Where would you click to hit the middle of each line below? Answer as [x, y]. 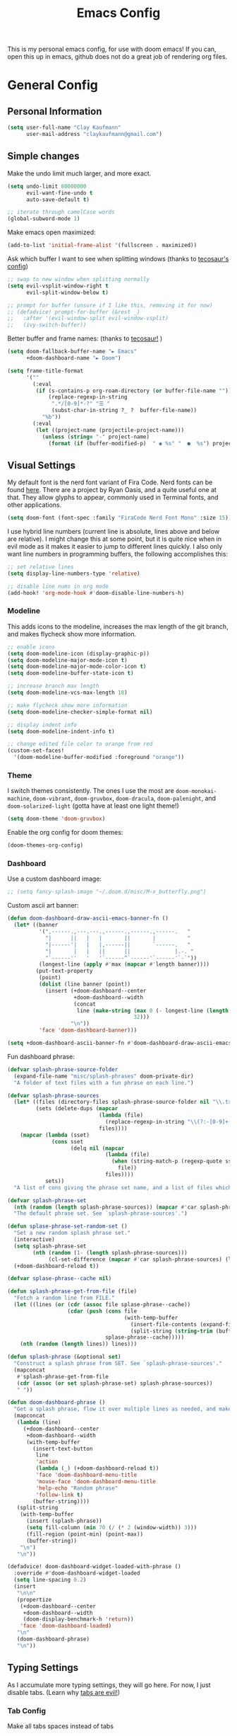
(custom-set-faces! [36, 751]
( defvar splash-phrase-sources [53, 1095]
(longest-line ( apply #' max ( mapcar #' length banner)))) [124, 964]
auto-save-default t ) [58, 200]
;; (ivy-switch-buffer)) [47, 325]
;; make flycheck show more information [68, 705]
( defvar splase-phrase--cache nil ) [60, 1279]
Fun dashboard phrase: [41, 1056]
